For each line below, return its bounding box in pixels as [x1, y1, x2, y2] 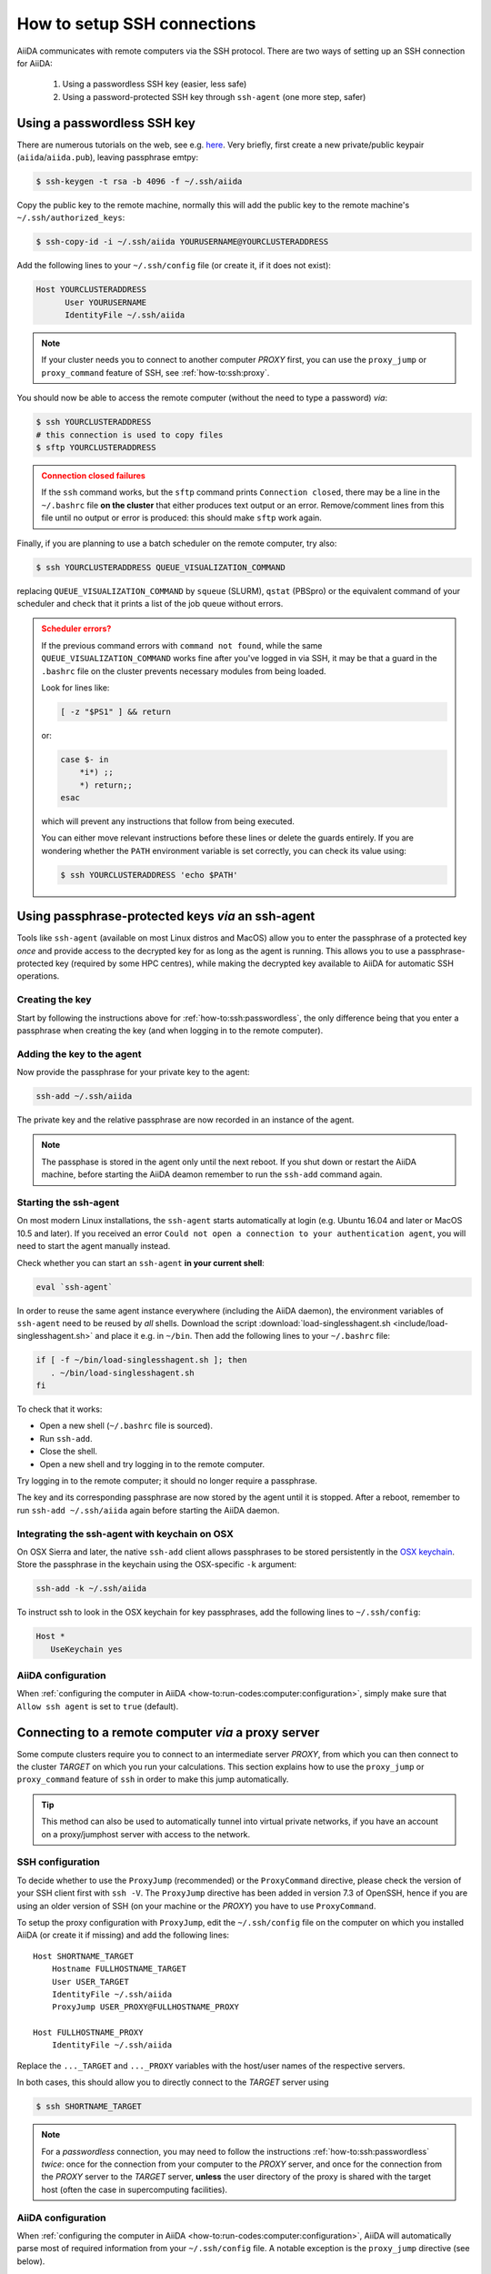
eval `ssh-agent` [35, 1282, 114, 1292]
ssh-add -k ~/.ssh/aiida [35, 1584, 147, 1594]
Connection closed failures [41, 470, 145, 481]
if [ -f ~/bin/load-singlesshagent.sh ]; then [35, 1355, 247, 1365]
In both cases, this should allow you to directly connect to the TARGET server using [16, 2077, 329, 2088]
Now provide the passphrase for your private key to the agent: [16, 1067, 250, 1078]
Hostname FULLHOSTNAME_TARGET [51, 1964, 186, 1974]
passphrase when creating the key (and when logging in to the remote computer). [16, 1024, 324, 1036]
